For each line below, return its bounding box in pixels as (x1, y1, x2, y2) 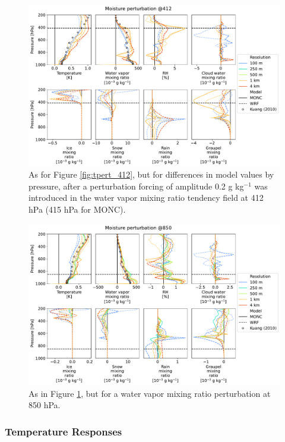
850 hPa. (28, 399, 61, 411)
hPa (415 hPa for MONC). (28, 203, 126, 215)
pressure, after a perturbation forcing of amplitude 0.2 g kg (28, 179, 244, 192)
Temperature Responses (5, 424, 122, 438)
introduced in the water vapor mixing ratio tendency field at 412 (28, 191, 264, 204)
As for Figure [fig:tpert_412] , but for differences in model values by (28, 168, 274, 181)
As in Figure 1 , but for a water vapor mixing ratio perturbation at (28, 387, 271, 399)
